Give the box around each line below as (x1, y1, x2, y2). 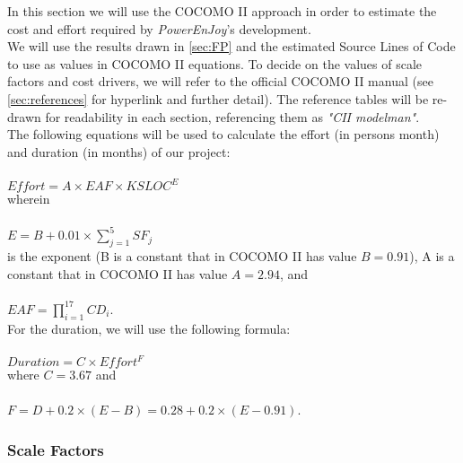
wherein (7, 189, 50, 208)
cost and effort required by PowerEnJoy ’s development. (7, 19, 311, 38)
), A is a (409, 246, 455, 265)
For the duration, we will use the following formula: (7, 319, 291, 337)
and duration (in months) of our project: (7, 142, 231, 161)
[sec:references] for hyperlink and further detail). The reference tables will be (7, 89, 429, 108)
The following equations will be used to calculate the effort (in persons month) (7, 125, 440, 144)
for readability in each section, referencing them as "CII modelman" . (45, 107, 420, 126)
